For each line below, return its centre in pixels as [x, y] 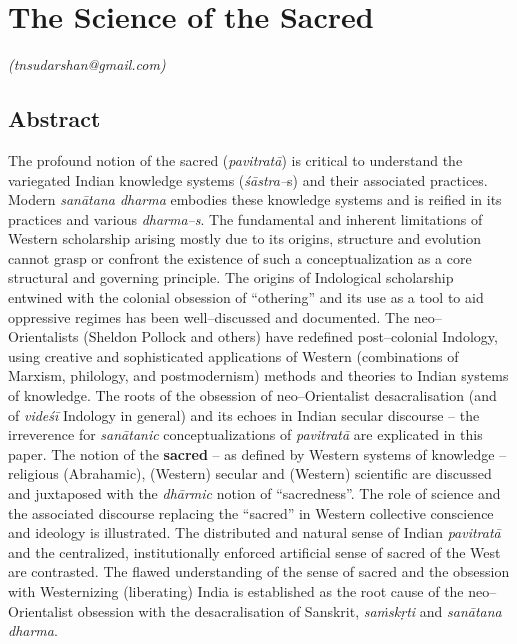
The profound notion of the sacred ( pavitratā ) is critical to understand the [235, 159]
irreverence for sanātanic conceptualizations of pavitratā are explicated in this [245, 434]
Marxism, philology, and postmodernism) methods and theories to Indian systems [258, 375]
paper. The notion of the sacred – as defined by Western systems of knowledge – [257, 453]
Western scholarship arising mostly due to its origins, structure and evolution [244, 238]
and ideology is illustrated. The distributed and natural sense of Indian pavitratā [254, 532]
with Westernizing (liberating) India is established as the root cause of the [236, 590]
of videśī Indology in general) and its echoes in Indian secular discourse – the [244, 414]
